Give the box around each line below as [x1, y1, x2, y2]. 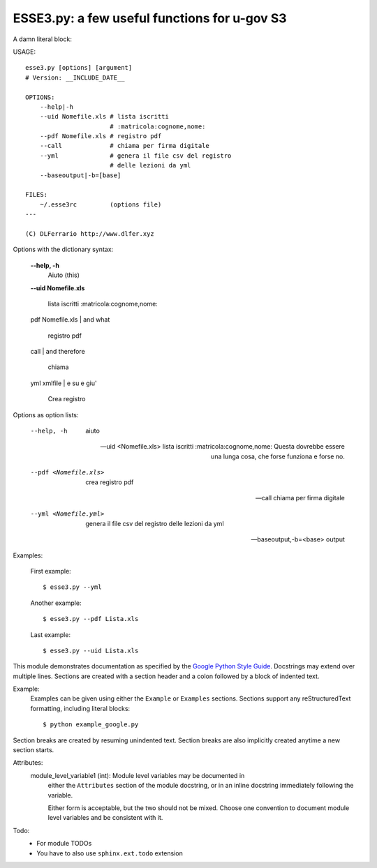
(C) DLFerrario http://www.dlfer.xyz [25, 230, 155, 237]
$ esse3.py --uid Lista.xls [43, 646, 139, 654]
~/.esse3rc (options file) [39, 200, 162, 209]
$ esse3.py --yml [43, 583, 102, 591]
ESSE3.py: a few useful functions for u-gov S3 [13, 10, 287, 26]
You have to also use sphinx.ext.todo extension [36, 848, 183, 858]
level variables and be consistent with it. [47, 814, 163, 822]
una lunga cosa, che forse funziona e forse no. [210, 452, 345, 461]
